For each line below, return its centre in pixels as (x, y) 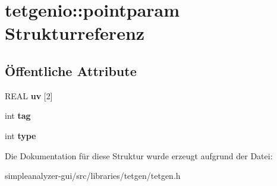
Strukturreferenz (75, 33)
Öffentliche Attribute (71, 70)
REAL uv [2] (29, 95)
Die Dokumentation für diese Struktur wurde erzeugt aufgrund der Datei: (139, 155)
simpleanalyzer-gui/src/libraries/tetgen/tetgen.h (93, 176)
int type (21, 135)
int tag (18, 116)
